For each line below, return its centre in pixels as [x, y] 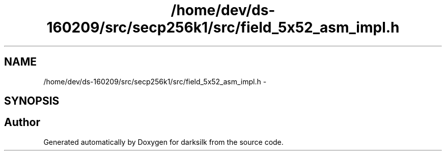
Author [22, 122]
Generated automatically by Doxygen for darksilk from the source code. [163, 142]
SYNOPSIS [32, 101]
